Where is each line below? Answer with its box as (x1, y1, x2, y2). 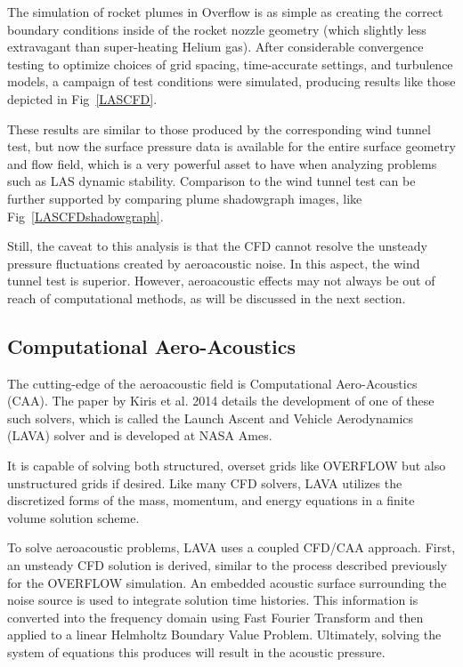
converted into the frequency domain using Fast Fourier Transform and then (7, 607, 424, 626)
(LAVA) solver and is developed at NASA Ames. (7, 426, 272, 445)
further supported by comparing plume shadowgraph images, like (7, 189, 362, 207)
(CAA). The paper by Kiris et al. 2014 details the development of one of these (7, 391, 435, 410)
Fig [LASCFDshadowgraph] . (7, 206, 164, 225)
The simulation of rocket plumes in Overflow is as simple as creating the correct (7, 3, 443, 20)
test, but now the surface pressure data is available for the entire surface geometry (7, 137, 456, 156)
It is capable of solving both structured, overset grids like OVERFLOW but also (7, 456, 446, 475)
